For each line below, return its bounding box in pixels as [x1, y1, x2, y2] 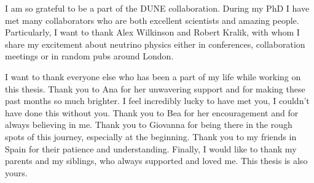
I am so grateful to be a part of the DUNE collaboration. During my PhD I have [5, 2, 310, 14]
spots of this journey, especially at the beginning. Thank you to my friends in [5, 130, 297, 143]
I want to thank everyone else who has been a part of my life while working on [5, 70, 301, 83]
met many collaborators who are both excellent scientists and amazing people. [5, 13, 299, 26]
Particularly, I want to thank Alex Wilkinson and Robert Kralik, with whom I [5, 26, 300, 39]
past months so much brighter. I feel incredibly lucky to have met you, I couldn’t [5, 94, 310, 107]
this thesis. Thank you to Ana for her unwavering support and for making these [5, 82, 305, 95]
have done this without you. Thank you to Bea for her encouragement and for [5, 106, 299, 119]
